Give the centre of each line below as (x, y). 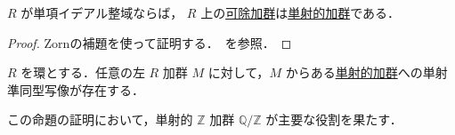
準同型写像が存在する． (76, 89)
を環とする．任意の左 (83, 72)
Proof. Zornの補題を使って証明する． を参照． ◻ (150, 42)
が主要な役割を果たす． (334, 119)
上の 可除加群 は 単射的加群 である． (301, 12)
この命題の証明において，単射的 (100, 119)
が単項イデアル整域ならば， (102, 12)
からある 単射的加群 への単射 (366, 72)
